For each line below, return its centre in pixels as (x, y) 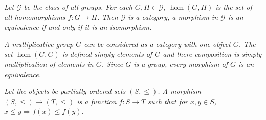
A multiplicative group (39, 44)
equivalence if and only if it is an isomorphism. (78, 27)
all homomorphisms (35, 17)
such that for (168, 101)
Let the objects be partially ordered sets (65, 91)
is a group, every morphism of (181, 64)
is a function (97, 101)
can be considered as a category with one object (157, 44)
